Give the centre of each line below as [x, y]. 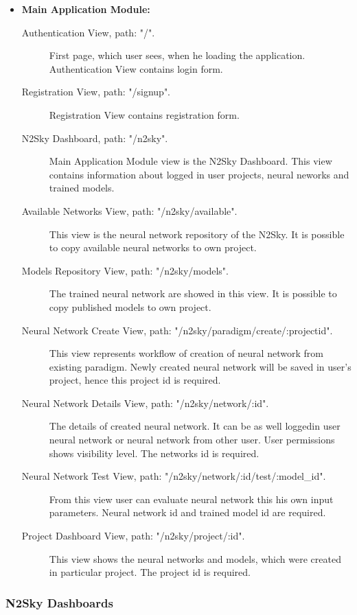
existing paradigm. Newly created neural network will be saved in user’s [200, 366]
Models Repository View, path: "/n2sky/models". [125, 270]
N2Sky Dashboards [59, 602]
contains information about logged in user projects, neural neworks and [199, 174]
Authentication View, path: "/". [88, 32]
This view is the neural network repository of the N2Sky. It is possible [197, 234]
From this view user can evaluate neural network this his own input [191, 499]
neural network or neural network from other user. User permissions [192, 440]
